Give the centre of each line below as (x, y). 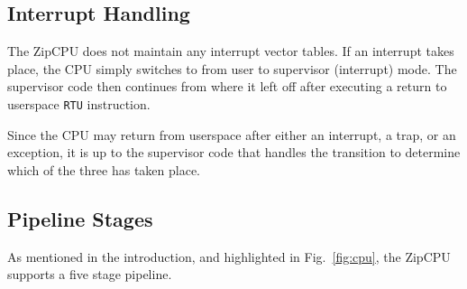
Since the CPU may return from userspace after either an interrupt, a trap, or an (232, 134)
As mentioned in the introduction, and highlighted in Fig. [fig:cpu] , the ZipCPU (229, 256)
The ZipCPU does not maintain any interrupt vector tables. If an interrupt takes (231, 51)
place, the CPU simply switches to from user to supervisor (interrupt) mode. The (232, 68)
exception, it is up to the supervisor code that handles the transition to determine (234, 152)
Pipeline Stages (80, 218)
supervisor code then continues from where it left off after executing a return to (227, 86)
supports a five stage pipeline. (90, 274)
